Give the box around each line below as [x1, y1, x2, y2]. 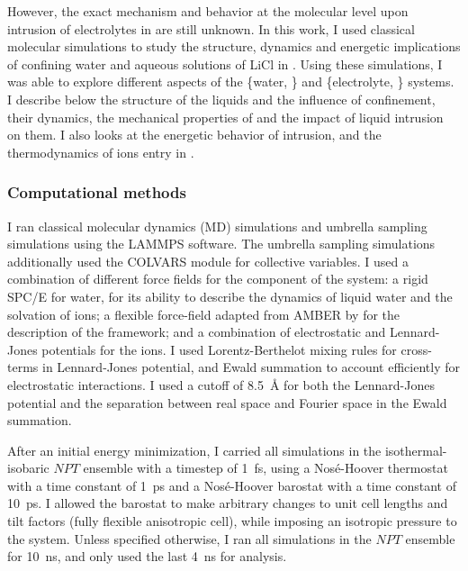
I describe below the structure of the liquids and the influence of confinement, [7, 89, 436, 108]
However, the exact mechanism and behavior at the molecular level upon [7, 2, 409, 20]
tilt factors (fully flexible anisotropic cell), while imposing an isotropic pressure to [7, 512, 457, 530]
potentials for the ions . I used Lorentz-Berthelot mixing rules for [41, 340, 397, 358]
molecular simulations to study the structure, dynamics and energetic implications [7, 37, 461, 56]
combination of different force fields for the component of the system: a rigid [7, 269, 428, 288]
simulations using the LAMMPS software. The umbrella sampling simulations [7, 234, 436, 253]
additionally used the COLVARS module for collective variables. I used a [7, 251, 409, 270]
